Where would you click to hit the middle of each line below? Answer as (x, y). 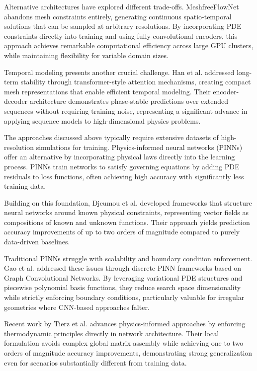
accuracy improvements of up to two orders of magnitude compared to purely (122, 232)
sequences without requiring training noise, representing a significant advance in (126, 111)
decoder (16, 101)
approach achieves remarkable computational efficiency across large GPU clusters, (129, 45)
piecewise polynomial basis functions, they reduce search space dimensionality (123, 287)
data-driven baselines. (37, 242)
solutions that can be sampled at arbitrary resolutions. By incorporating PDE (123, 26)
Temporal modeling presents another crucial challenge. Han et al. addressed (119, 72)
